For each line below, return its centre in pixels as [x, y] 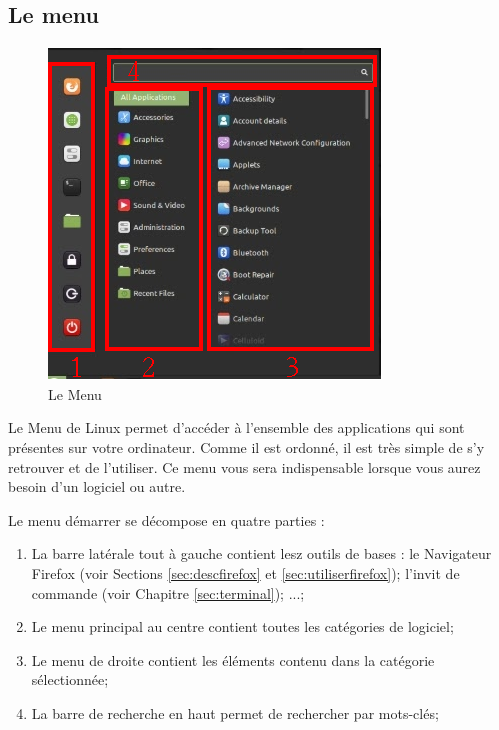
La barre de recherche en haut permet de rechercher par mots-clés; [235, 712]
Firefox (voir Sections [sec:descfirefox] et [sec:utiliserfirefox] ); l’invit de [245, 572]
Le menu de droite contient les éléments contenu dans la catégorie [233, 659]
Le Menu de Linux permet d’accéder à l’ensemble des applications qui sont [236, 427]
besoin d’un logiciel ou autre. [97, 486]
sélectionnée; [70, 679]
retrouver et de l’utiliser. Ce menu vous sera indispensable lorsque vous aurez [244, 466]
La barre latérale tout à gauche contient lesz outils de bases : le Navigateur [261, 553]
